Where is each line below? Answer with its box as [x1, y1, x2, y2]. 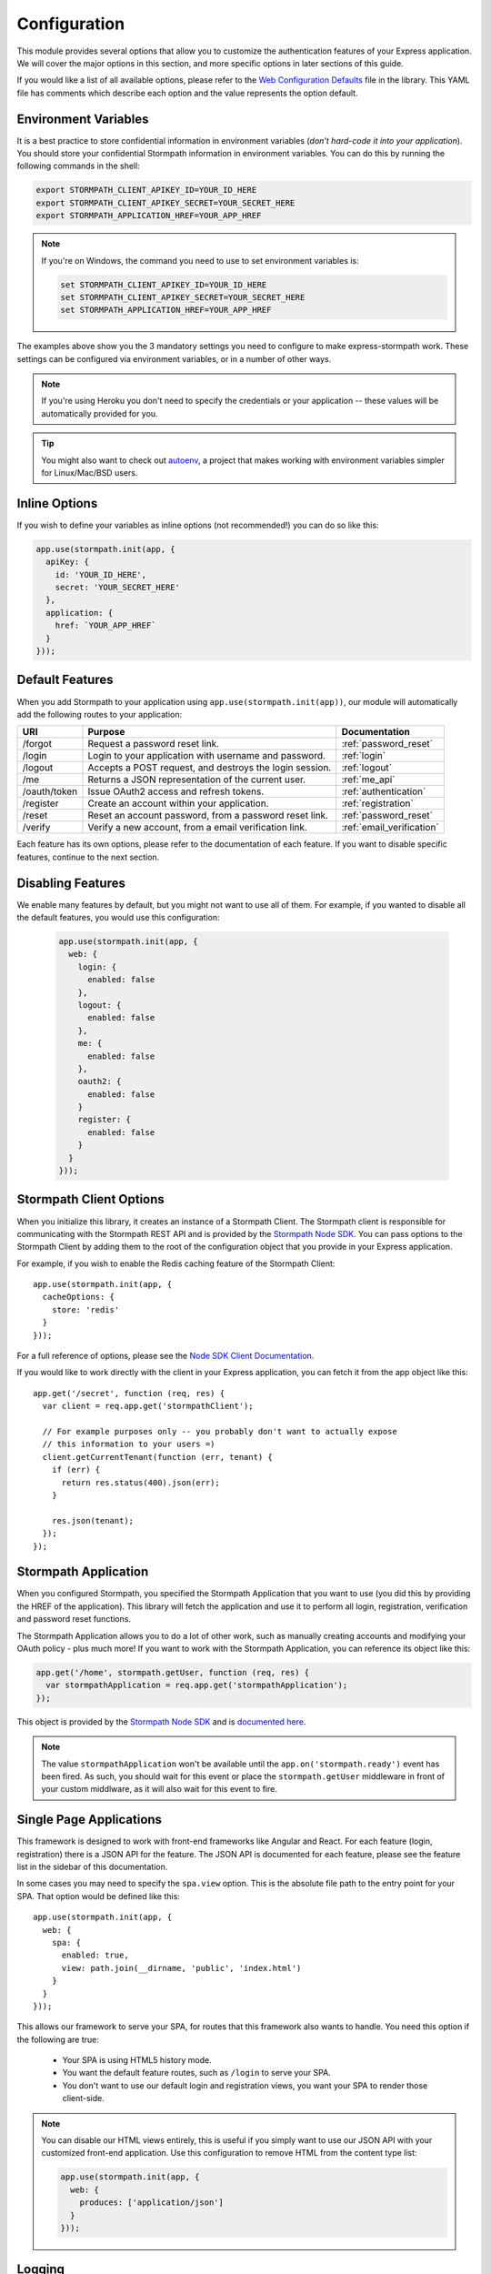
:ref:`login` [341, 750, 386, 762]
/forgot [22, 738, 52, 750]
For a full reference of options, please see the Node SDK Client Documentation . [16, 1351, 315, 1362]
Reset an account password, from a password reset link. [87, 810, 329, 822]
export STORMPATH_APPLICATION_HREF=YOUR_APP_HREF [35, 210, 262, 221]
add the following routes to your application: [16, 709, 182, 719]
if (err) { [51, 1464, 101, 1475]
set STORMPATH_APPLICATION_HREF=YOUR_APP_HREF [60, 305, 272, 316]
